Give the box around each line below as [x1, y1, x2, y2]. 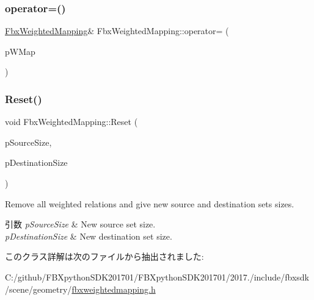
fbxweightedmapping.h [71, 282, 156, 295]
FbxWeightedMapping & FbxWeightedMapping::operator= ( [5, 24, 229, 37]
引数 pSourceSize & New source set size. [5, 218, 156, 230]
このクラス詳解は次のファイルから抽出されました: [5, 250, 204, 263]
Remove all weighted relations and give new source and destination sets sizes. [5, 197, 294, 210]
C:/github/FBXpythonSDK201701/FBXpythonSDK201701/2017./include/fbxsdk [5, 270, 309, 283]
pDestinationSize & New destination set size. [5, 229, 172, 242]
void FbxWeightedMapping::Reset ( [5, 115, 138, 128]
